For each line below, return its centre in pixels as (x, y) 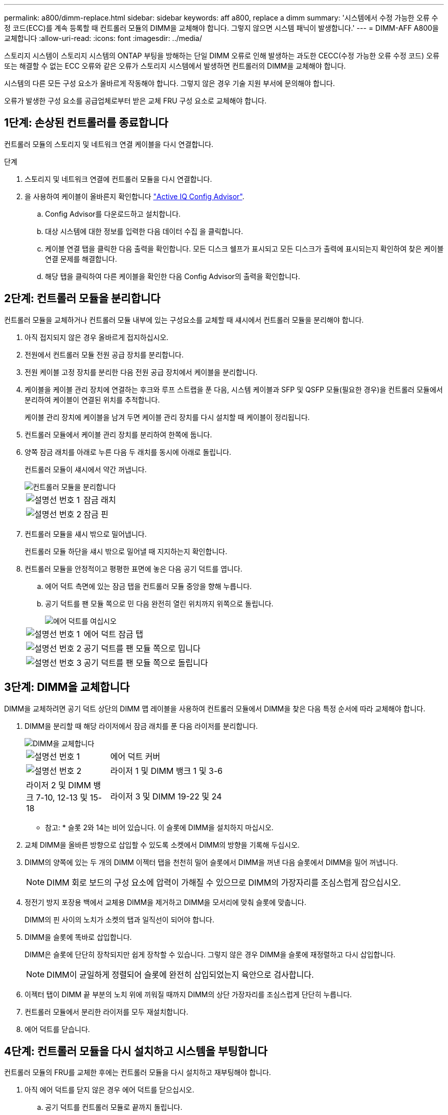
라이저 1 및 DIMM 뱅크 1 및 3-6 (166, 771)
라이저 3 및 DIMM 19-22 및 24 (166, 796)
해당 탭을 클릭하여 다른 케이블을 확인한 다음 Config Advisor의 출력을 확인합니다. (173, 276)
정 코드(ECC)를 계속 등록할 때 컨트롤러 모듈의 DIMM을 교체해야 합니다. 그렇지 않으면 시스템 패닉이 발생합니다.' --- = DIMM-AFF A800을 (221, 28)
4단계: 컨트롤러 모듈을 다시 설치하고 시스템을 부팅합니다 (136, 1051)
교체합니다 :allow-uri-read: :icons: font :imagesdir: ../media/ (103, 38)
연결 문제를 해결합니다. (81, 259)
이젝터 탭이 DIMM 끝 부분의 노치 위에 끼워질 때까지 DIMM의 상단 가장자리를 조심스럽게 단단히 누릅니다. (188, 994)
